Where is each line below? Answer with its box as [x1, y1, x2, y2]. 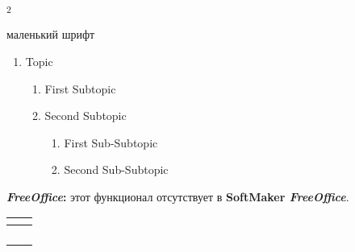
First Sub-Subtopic [64, 134, 158, 151]
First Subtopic [44, 80, 116, 97]
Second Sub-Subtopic [64, 161, 169, 178]
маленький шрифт [6, 26, 95, 43]
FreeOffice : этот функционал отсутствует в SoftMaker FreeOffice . [6, 188, 349, 204]
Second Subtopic [44, 107, 127, 124]
